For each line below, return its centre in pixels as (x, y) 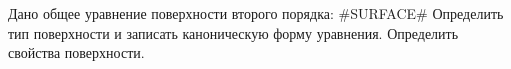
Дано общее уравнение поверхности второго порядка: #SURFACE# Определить (256, 13)
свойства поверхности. (76, 52)
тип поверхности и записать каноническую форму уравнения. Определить (233, 32)
